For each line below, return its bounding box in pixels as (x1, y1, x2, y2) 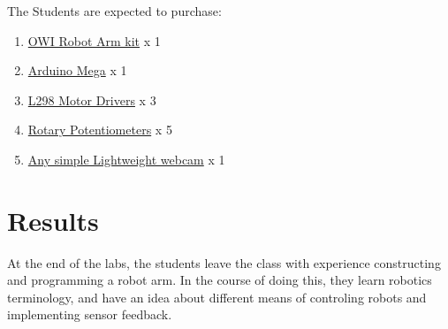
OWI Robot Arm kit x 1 (27, 31, 161, 50)
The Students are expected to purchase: (7, 2, 222, 19)
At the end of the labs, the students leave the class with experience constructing (7, 253, 441, 272)
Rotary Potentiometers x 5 (27, 120, 172, 139)
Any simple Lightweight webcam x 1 (27, 149, 225, 168)
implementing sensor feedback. (7, 305, 172, 324)
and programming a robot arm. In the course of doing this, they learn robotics (7, 271, 432, 289)
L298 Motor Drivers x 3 (27, 90, 156, 109)
